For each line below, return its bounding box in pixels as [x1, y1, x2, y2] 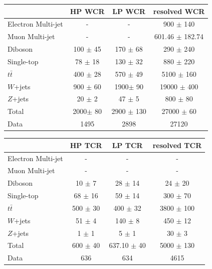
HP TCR [70, 140, 102, 150]
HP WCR [70, 6, 105, 16]
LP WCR [112, 6, 146, 16]
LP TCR [112, 140, 143, 150]
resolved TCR [152, 140, 202, 150]
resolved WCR [153, 6, 205, 16]
